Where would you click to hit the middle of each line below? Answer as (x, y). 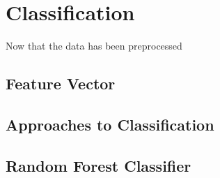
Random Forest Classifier (99, 165)
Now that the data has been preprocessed (94, 46)
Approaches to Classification (110, 124)
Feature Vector (61, 83)
